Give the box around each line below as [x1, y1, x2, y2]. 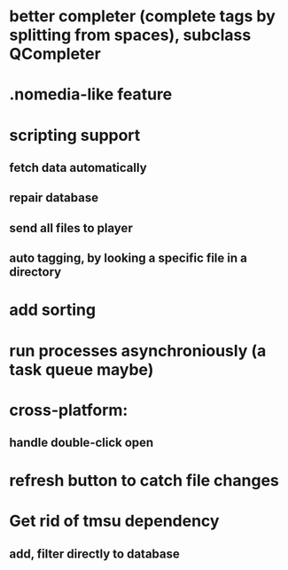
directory [9, 264, 62, 280]
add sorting [9, 300, 96, 320]
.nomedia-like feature [9, 84, 173, 105]
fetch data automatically [9, 160, 148, 175]
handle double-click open [9, 435, 154, 450]
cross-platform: [9, 400, 128, 420]
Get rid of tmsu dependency [9, 511, 220, 531]
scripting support [9, 125, 141, 145]
